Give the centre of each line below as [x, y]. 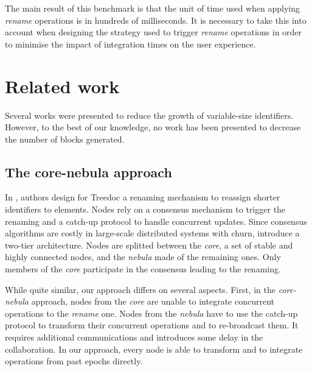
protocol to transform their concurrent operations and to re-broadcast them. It [152, 325]
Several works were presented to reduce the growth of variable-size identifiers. [149, 115]
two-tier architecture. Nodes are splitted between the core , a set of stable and [149, 245]
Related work [62, 86]
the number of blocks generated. [65, 139]
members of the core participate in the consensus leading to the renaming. [143, 269]
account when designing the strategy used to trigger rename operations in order [154, 32]
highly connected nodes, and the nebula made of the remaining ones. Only [143, 257]
